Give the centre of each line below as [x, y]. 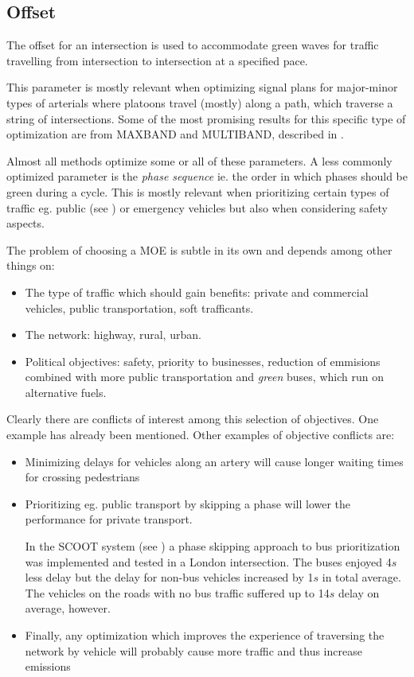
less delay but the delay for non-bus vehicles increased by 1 [169, 577]
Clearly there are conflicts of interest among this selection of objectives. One [193, 419]
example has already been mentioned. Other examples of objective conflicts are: [201, 435]
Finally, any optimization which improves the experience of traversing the [205, 635]
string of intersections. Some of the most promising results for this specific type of [206, 118]
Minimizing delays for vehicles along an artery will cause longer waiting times [214, 461]
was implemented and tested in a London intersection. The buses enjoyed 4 [208, 561]
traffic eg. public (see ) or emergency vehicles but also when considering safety [197, 207]
